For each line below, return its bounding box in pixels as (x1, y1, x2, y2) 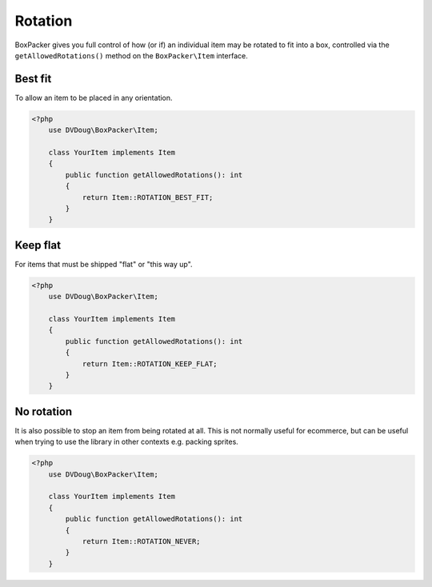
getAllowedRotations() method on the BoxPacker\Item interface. (14, 50, 248, 60)
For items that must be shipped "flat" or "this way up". (14, 259, 193, 269)
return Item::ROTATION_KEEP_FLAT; (82, 359, 218, 368)
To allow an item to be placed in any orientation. (14, 93, 173, 102)
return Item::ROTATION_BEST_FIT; (82, 193, 214, 202)
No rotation (14, 405, 73, 418)
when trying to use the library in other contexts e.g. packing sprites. (14, 437, 239, 447)
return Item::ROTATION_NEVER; (82, 537, 201, 545)
